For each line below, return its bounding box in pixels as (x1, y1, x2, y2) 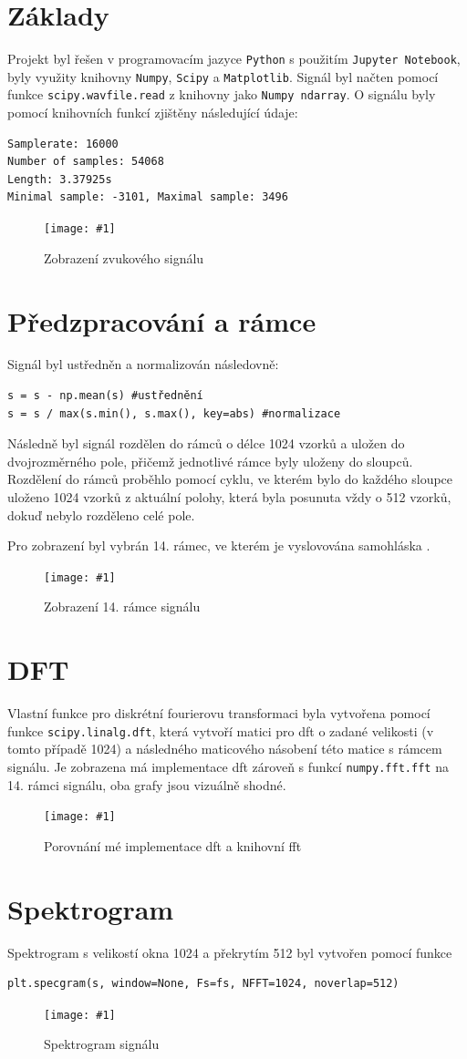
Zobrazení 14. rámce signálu (44, 597, 201, 616)
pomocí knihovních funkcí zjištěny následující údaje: (7, 103, 298, 122)
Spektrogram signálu (44, 1034, 160, 1054)
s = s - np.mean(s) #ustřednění (7, 389, 203, 403)
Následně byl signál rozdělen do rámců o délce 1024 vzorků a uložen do (7, 434, 405, 453)
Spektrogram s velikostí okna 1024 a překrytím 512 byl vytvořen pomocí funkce (7, 942, 452, 961)
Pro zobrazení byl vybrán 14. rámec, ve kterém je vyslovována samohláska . (7, 536, 431, 555)
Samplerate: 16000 (7, 137, 119, 150)
